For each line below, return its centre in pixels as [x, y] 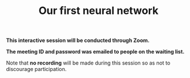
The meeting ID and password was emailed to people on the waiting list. [95, 52]
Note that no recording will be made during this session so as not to [88, 63]
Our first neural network [99, 11]
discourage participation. [36, 69]
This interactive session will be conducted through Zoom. [78, 40]
